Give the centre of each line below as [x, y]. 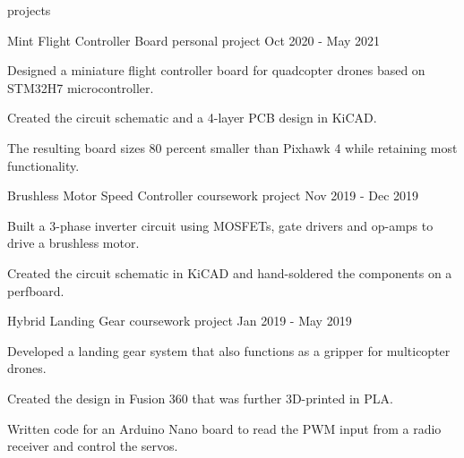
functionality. [43, 165]
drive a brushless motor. [73, 243]
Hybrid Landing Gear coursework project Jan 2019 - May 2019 [180, 321]
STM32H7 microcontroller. [81, 87]
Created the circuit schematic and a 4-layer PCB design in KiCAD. [192, 118]
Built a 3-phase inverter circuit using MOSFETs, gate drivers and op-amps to [220, 225]
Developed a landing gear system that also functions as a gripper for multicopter [229, 350]
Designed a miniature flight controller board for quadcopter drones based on [216, 70]
